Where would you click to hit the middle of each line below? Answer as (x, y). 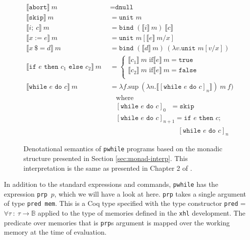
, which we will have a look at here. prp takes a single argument (150, 193)
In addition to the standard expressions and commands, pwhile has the (111, 184)
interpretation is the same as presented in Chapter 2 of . (108, 168)
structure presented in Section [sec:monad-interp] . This (106, 158)
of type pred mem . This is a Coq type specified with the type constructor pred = (125, 203)
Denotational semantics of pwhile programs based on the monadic (123, 149)
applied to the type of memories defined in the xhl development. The (142, 213)
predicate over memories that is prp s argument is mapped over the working (117, 222)
